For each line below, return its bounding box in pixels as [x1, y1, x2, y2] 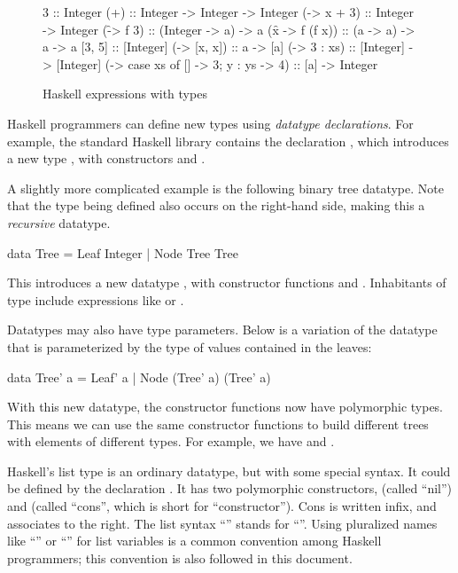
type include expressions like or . [7, 290, 184, 309]
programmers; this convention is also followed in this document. [7, 548, 353, 567]
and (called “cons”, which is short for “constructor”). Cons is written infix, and [7, 497, 437, 515]
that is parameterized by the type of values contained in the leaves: [7, 337, 372, 356]
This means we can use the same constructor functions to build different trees [7, 414, 429, 433]
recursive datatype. [7, 213, 111, 232]
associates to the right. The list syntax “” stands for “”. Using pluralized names [7, 514, 438, 532]
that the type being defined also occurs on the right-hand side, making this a [7, 196, 425, 215]
